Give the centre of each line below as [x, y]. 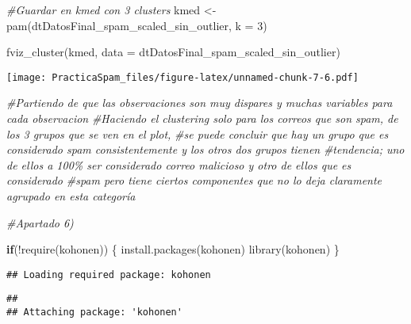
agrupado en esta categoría [71, 196]
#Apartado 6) [40, 222]
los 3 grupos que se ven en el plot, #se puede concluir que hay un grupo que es [198, 133]
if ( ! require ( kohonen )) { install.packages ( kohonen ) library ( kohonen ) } [173, 249]
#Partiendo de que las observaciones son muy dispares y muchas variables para [200, 103]
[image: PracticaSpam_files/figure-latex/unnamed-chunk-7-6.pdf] [182, 77]
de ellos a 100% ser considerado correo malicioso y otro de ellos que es [179, 164]
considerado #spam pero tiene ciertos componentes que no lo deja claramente [194, 180]
